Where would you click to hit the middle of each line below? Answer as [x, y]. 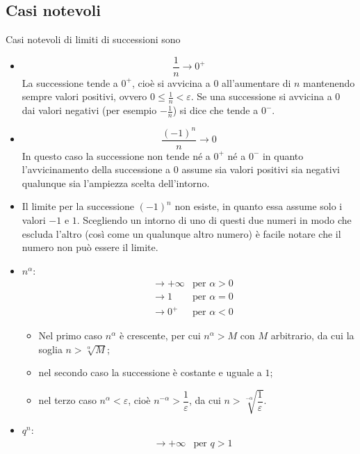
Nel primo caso [71, 335]
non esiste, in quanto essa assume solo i [259, 206]
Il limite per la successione [78, 206]
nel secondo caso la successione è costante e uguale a [150, 372]
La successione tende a [70, 82]
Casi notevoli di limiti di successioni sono [93, 39]
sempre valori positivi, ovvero [84, 96]
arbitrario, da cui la [312, 335]
